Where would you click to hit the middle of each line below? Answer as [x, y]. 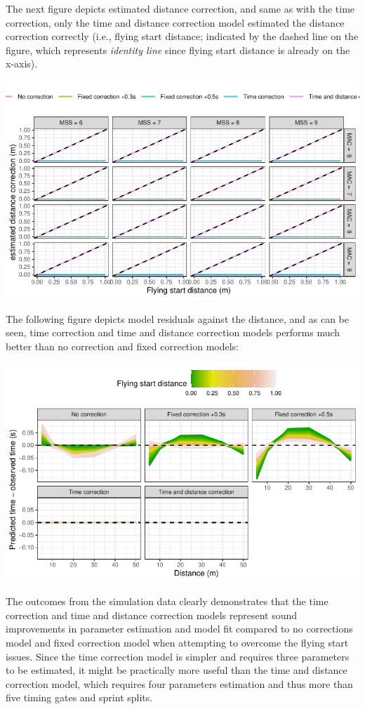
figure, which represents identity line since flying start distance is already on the [178, 49]
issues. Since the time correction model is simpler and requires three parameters [178, 656]
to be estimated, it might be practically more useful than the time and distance [177, 670]
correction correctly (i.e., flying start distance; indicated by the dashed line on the [182, 36]
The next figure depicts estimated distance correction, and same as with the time [180, 8]
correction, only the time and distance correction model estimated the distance [175, 22]
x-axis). [22, 64]
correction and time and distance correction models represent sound [152, 615]
